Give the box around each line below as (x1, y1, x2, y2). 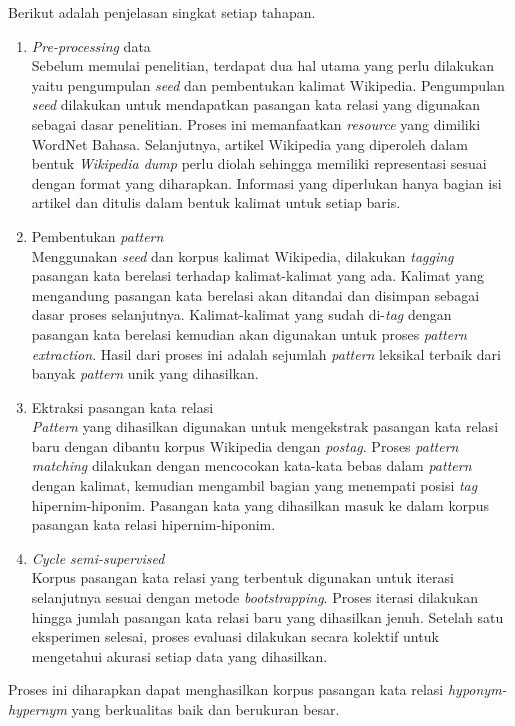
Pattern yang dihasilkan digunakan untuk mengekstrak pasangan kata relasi (31, 416, 499, 437)
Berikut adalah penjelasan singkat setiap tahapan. (8, 2, 316, 22)
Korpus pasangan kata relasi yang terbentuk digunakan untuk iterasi (31, 567, 454, 588)
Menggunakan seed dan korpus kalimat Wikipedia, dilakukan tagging (31, 245, 454, 266)
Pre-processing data (31, 35, 151, 56)
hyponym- (447, 679, 507, 700)
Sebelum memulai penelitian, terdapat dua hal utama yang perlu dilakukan (31, 55, 494, 76)
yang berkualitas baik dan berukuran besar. (71, 699, 340, 719)
